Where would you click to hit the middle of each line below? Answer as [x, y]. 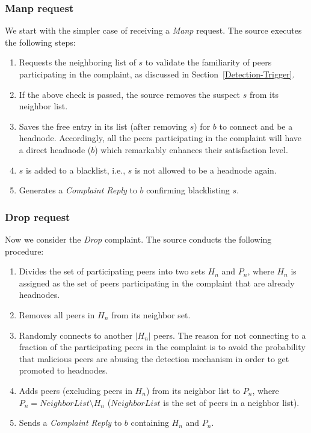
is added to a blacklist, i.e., [76, 170]
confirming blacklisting [188, 190]
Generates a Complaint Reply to [78, 190]
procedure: [24, 251]
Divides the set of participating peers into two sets [112, 271]
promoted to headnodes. [63, 370]
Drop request [38, 216]
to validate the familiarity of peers [208, 62]
